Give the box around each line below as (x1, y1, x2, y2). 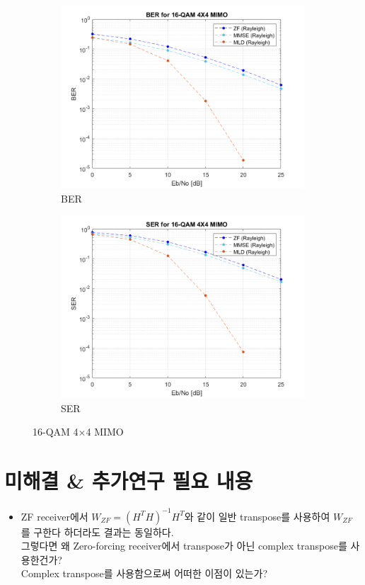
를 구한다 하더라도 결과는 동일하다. (21, 524, 174, 539)
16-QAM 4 (33, 424, 79, 439)
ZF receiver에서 (21, 509, 88, 523)
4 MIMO (86, 424, 124, 439)
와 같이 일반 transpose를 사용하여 (184, 509, 330, 523)
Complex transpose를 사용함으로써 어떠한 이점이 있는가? (21, 566, 267, 581)
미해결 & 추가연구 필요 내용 (4, 466, 253, 495)
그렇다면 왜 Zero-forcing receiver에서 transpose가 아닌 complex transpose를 (21, 538, 347, 553)
